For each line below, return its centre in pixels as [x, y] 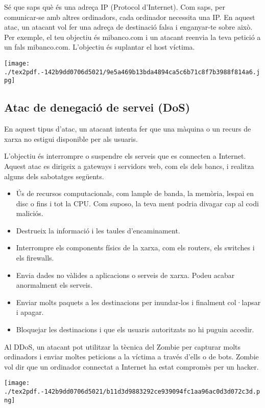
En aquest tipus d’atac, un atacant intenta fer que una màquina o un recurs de [128, 129]
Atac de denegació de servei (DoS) [97, 107]
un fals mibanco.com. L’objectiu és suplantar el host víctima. [100, 47]
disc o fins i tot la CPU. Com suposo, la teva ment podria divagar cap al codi [137, 203]
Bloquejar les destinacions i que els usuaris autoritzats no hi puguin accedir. [135, 329]
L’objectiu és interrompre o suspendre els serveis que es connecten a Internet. [125, 156]
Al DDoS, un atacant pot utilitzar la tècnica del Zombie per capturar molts [123, 346]
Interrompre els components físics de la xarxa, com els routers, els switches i [135, 248]
